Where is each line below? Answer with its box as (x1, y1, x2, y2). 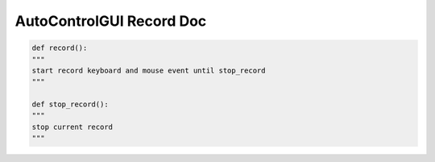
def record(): (31, 44, 88, 52)
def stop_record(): (31, 100, 109, 109)
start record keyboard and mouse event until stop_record (31, 65, 266, 75)
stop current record (31, 122, 113, 131)
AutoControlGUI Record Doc (14, 12, 207, 30)
